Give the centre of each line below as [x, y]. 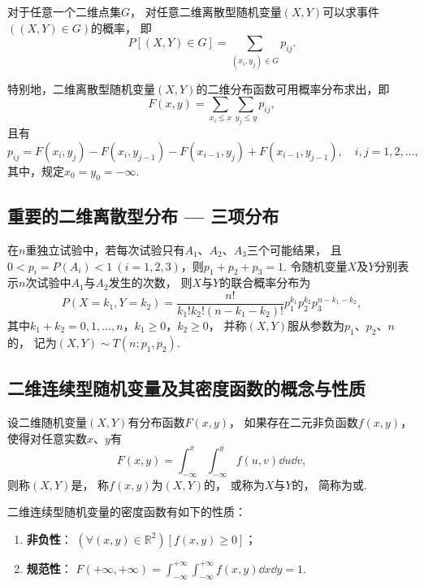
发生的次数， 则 [150, 282]
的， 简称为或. [329, 484]
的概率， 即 [121, 27]
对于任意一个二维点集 [64, 11]
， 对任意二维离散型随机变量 [206, 11]
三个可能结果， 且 [294, 249]
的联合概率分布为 [265, 282]
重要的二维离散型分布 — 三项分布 [143, 216]
